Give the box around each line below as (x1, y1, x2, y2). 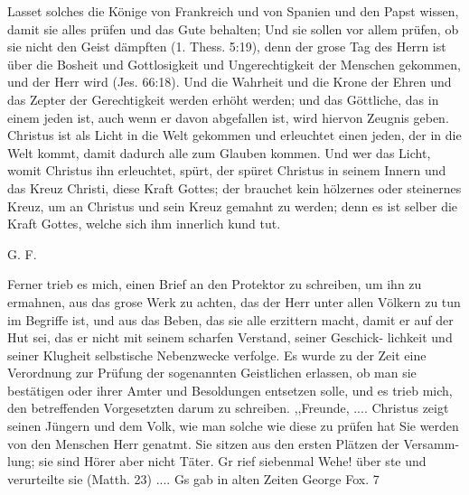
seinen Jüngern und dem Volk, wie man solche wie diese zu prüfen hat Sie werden (7, 416, 459, 435)
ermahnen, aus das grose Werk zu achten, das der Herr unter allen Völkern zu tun (7, 292, 461, 311)
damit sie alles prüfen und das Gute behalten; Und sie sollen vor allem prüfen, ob (7, 19, 459, 38)
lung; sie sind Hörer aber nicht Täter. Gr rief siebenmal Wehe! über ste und (7, 452, 427, 471)
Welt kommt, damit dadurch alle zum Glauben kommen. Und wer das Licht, (7, 143, 431, 162)
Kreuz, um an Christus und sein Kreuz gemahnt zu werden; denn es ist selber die (7, 196, 458, 215)
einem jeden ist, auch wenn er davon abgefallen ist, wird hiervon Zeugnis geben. (7, 107, 449, 126)
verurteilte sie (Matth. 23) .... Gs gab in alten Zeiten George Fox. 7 (7, 469, 380, 488)
